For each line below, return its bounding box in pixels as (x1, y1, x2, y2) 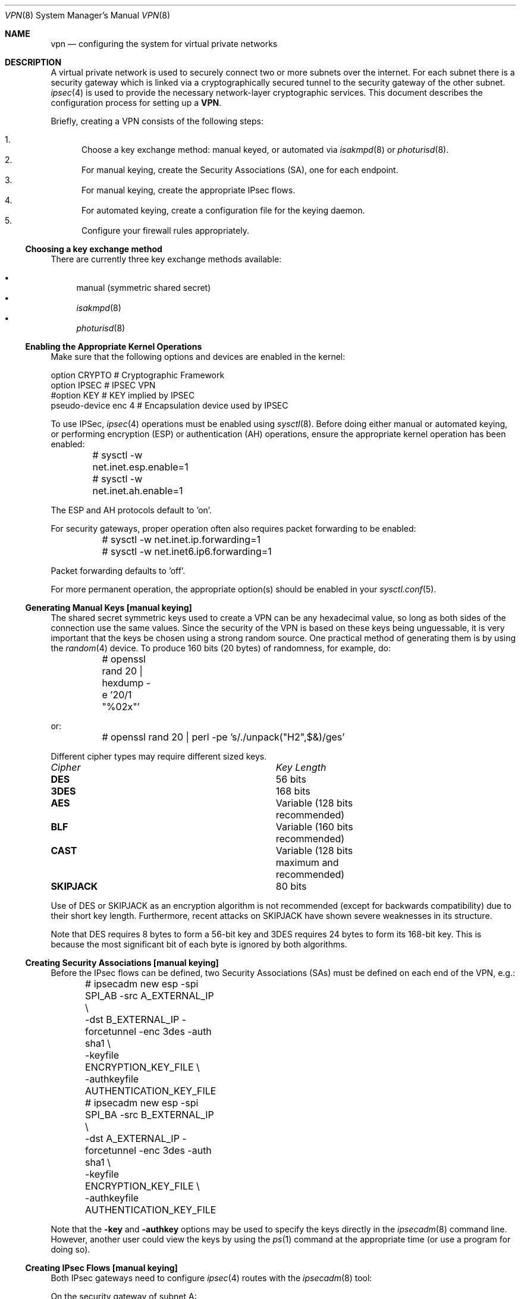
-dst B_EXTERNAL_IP (85, 1014, 180, 1025)
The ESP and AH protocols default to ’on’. (51, 505, 212, 515)
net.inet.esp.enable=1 (92, 461, 189, 473)
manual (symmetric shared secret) (76, 283, 211, 293)
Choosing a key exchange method (25, 244, 162, 254)
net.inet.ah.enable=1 (92, 485, 183, 497)
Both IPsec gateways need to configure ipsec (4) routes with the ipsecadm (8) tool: (51, 1273, 372, 1283)
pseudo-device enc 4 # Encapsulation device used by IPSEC (51, 400, 288, 410)
